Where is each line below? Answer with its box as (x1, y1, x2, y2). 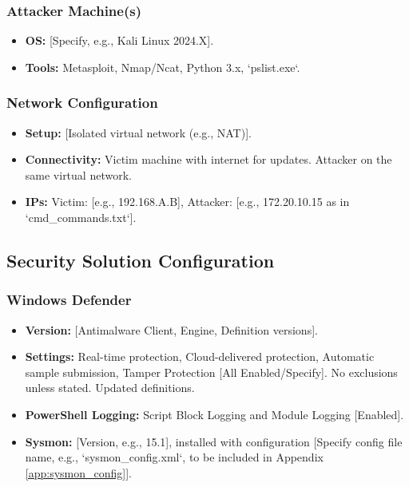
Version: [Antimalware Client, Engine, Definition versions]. (25, 321, 318, 338)
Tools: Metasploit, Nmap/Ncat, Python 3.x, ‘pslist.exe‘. (25, 58, 300, 75)
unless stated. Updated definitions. (25, 379, 195, 396)
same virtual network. (25, 166, 132, 183)
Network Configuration (6, 93, 158, 113)
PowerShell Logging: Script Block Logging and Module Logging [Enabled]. (25, 406, 404, 422)
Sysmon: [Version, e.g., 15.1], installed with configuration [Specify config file (25, 433, 403, 449)
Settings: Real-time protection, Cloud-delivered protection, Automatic (25, 348, 375, 365)
